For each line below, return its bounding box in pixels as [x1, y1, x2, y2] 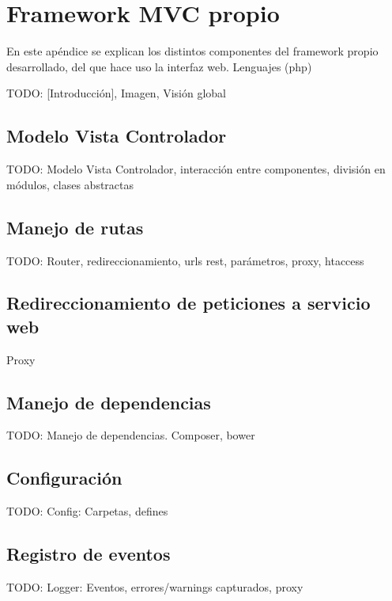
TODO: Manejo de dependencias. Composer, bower [6, 427, 255, 443]
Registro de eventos [6, 542, 171, 566]
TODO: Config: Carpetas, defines [6, 503, 168, 519]
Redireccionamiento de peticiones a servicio [6, 291, 371, 315]
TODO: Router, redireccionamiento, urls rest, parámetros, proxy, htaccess [6, 252, 364, 268]
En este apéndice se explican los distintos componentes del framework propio [6, 43, 379, 59]
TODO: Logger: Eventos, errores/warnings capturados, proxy [6, 579, 303, 595]
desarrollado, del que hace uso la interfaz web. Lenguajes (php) [6, 58, 312, 74]
